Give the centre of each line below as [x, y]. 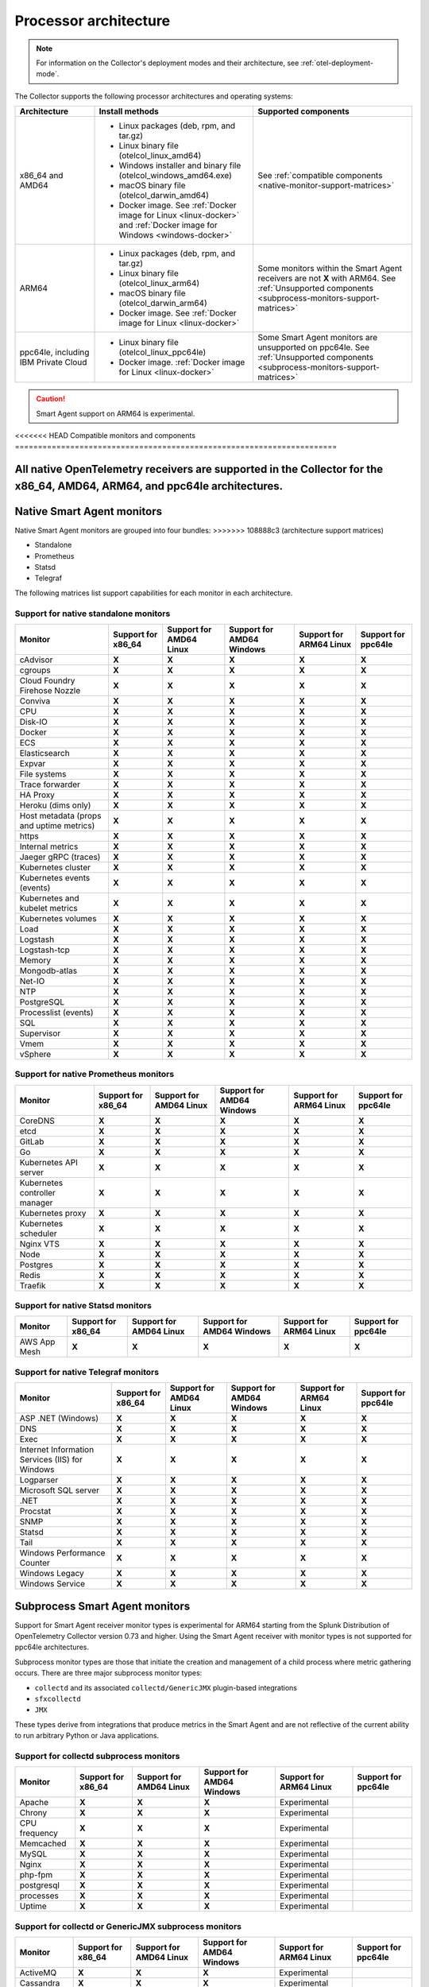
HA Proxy [37, 795]
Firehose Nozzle [50, 690]
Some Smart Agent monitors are [318, 338]
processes [39, 1896]
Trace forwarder [50, 784]
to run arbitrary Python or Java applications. [87, 1736]
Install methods [129, 111]
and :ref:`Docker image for [168, 225]
